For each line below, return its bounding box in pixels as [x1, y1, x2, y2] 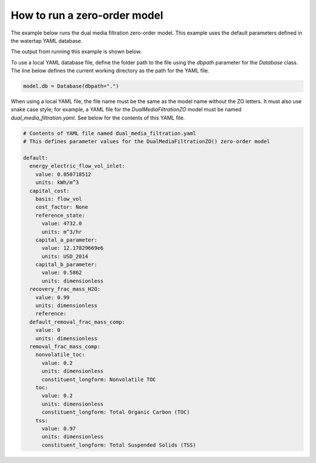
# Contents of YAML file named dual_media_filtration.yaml [23, 130, 196, 137]
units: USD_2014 [42, 253, 88, 260]
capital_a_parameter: [35, 236, 98, 243]
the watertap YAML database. [11, 37, 83, 44]
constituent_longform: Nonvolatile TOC [42, 376, 156, 383]
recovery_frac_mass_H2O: [29, 286, 101, 292]
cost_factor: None [35, 204, 88, 210]
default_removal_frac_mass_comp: [29, 318, 125, 325]
